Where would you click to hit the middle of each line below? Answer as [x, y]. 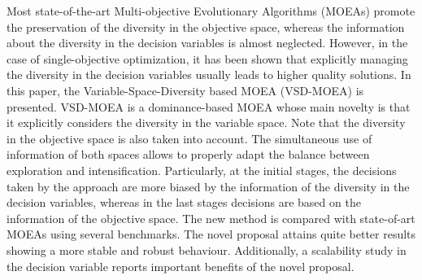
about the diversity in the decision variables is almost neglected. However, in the [207, 43]
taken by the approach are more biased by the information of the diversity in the [208, 186]
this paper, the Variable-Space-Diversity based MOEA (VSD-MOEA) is [185, 90]
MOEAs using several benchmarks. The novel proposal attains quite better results [211, 234]
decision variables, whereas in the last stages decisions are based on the [184, 202]
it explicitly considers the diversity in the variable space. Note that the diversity [206, 122]
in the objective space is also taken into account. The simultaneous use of [189, 138]
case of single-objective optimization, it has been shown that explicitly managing [207, 58]
